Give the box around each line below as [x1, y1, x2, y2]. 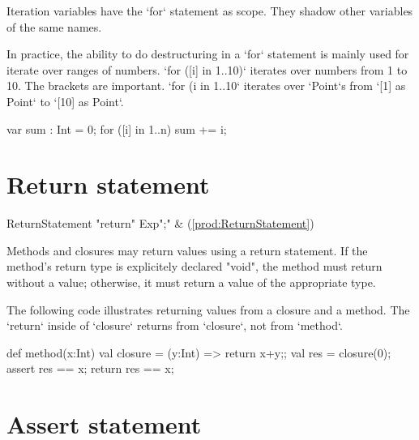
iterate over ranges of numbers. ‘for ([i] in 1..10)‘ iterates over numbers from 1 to [6, 61, 408, 78]
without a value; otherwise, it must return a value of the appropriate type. [6, 274, 376, 291]
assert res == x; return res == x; [6, 360, 174, 377]
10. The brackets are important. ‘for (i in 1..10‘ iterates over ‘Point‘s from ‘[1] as [6, 77, 406, 94]
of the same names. [6, 18, 102, 35]
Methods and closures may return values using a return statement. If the [6, 241, 368, 258]
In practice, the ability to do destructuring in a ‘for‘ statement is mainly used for [6, 45, 409, 62]
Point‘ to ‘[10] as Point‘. [6, 92, 124, 109]
